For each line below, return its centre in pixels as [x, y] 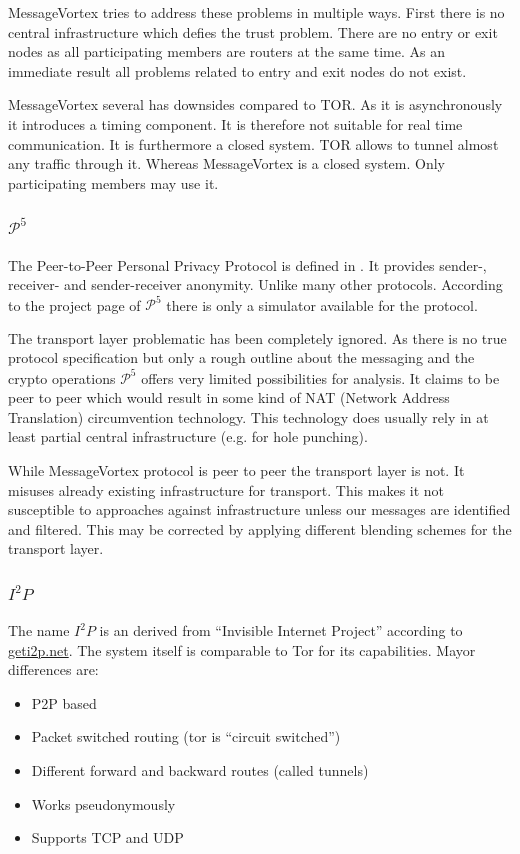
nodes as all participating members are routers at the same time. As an [226, 51]
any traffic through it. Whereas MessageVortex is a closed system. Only [226, 163]
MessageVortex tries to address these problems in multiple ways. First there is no [256, 12]
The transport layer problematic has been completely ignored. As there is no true [257, 337]
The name [39, 630]
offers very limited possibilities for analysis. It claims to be [320, 377]
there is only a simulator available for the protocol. [322, 304]
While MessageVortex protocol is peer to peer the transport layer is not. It [236, 469]
